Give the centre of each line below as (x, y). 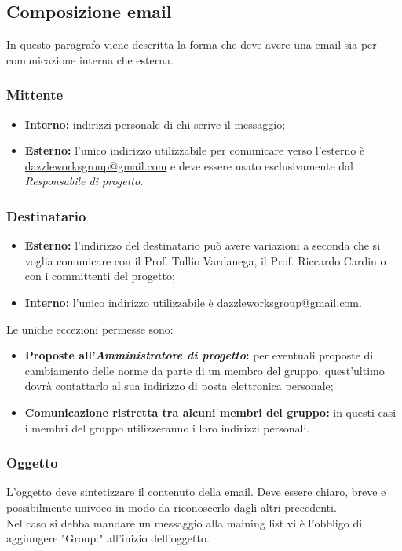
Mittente (35, 95)
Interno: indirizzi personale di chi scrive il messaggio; (155, 124)
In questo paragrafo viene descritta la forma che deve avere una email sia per (192, 44)
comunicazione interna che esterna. (90, 59)
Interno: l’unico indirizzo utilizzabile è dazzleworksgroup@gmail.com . (193, 302)
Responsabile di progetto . (84, 181)
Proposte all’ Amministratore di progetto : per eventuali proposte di (199, 355)
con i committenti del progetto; (100, 276)
